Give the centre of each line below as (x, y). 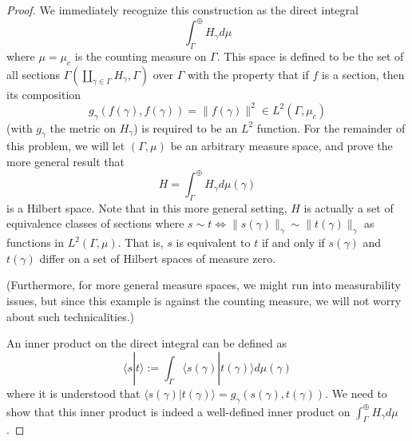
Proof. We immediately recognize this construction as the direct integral (182, 10)
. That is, (141, 242)
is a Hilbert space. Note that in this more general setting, (147, 207)
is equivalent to (213, 242)
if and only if (293, 242)
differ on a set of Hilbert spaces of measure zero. (158, 258)
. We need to (356, 393)
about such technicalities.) (70, 316)
